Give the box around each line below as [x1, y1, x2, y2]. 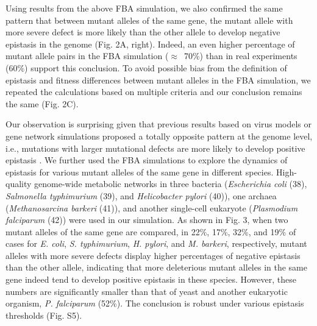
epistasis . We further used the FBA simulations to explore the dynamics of [5, 154, 288, 166]
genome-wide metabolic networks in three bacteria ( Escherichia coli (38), [34, 177, 307, 190]
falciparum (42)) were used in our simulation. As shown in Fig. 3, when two [5, 213, 288, 226]
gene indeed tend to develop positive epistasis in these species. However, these [5, 273, 296, 286]
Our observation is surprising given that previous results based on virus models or [5, 118, 312, 130]
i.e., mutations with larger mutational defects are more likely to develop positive [5, 141, 305, 154]
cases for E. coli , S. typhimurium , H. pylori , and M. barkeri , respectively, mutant [5, 237, 307, 250]
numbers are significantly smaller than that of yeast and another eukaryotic [5, 285, 288, 297]
